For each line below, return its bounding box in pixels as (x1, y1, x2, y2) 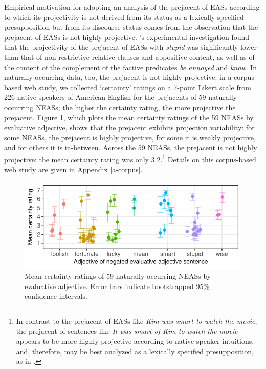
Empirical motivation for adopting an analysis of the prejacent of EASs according (4, 2, 260, 12)
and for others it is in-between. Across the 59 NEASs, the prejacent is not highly (4, 142, 257, 153)
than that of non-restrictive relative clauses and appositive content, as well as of (4, 51, 255, 62)
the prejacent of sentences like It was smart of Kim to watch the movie (16, 325, 238, 336)
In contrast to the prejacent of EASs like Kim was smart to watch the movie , (16, 315, 257, 326)
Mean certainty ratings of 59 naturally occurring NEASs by (25, 270, 211, 281)
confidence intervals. (25, 291, 88, 301)
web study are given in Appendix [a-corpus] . (4, 164, 143, 175)
